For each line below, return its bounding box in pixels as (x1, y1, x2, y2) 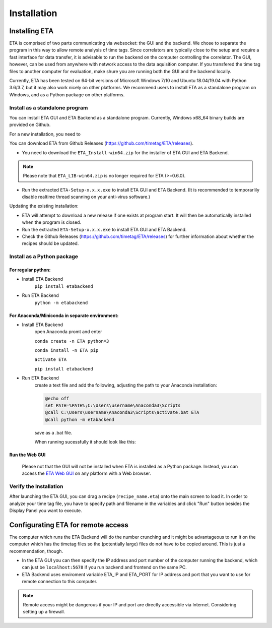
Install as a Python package (9, 253, 78, 260)
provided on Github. (9, 121, 51, 128)
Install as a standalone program (9, 104, 88, 111)
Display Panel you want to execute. (9, 507, 83, 514)
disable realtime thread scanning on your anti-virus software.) (22, 194, 151, 200)
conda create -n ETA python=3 (34, 338, 109, 344)
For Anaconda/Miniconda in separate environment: (9, 312, 119, 319)
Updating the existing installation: (9, 203, 79, 209)
